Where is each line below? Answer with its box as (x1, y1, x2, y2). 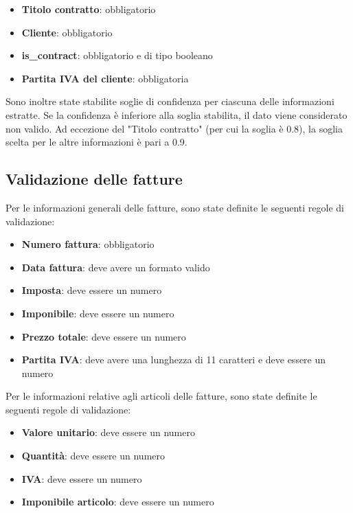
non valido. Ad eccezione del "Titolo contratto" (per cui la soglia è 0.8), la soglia (5, 121, 343, 135)
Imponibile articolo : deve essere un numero (21, 494, 214, 509)
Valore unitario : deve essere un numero (21, 425, 195, 440)
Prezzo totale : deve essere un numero (21, 329, 186, 343)
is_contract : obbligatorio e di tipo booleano (21, 48, 213, 62)
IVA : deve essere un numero (21, 471, 142, 486)
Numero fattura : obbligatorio (21, 237, 155, 251)
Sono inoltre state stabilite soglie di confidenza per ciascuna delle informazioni (5, 94, 334, 109)
